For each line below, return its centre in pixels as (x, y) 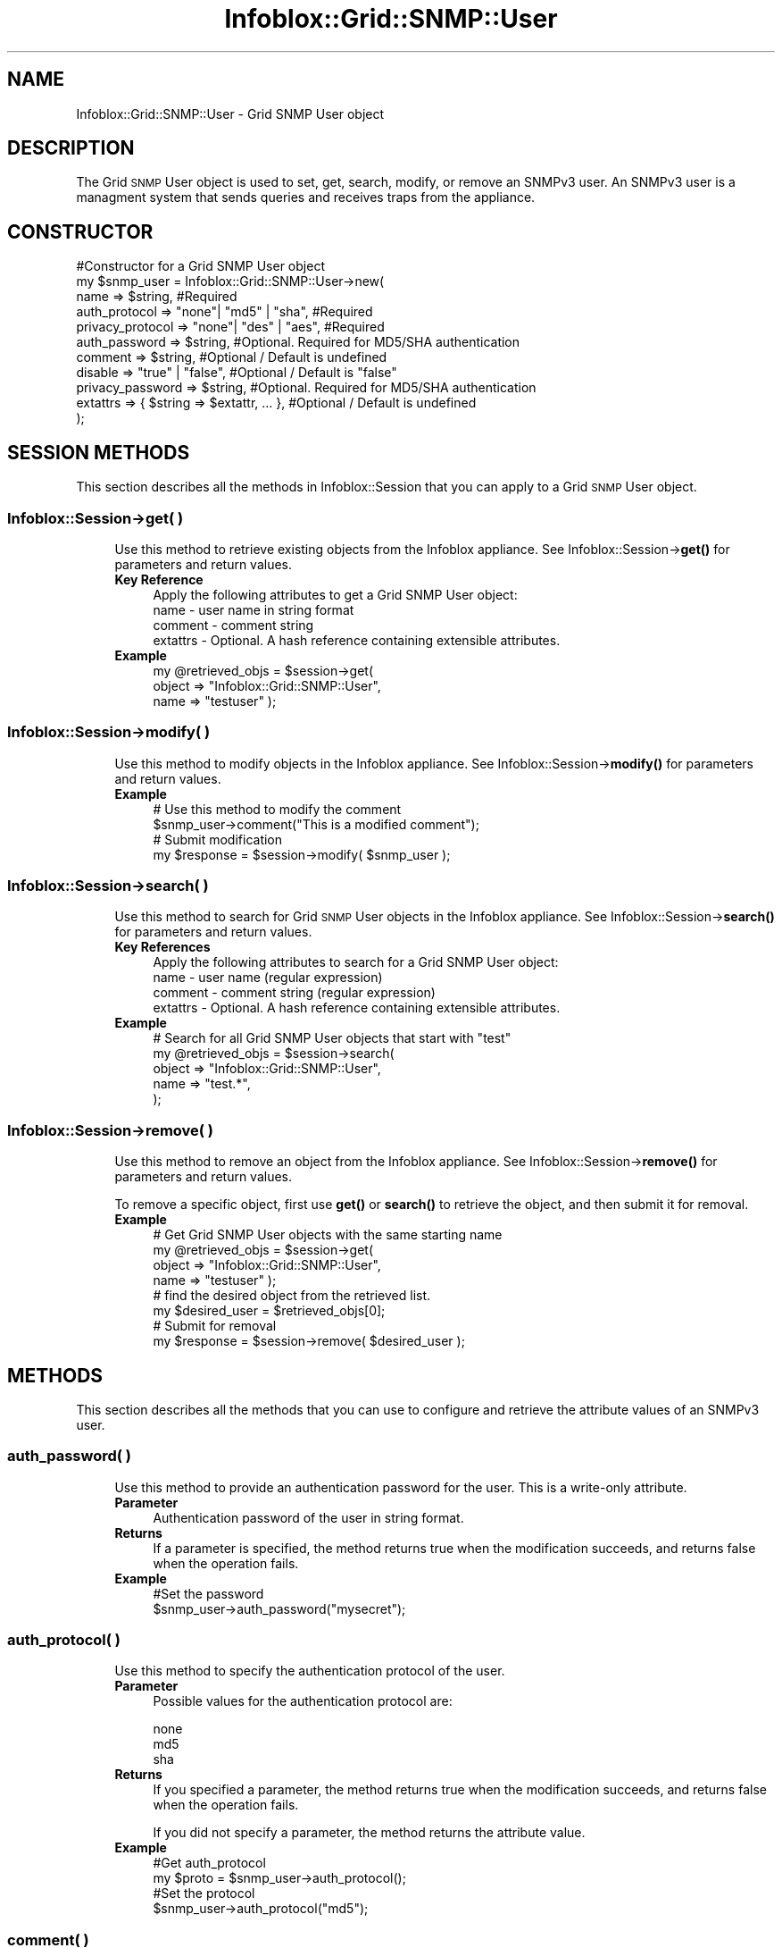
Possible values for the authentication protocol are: (303, 1701)
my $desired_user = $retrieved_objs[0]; (269, 1311)
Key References (162, 947)
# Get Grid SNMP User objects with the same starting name (328, 1235)
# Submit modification (218, 839)
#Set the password (208, 1593)
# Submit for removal (215, 1326)
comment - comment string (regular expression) (294, 993)
